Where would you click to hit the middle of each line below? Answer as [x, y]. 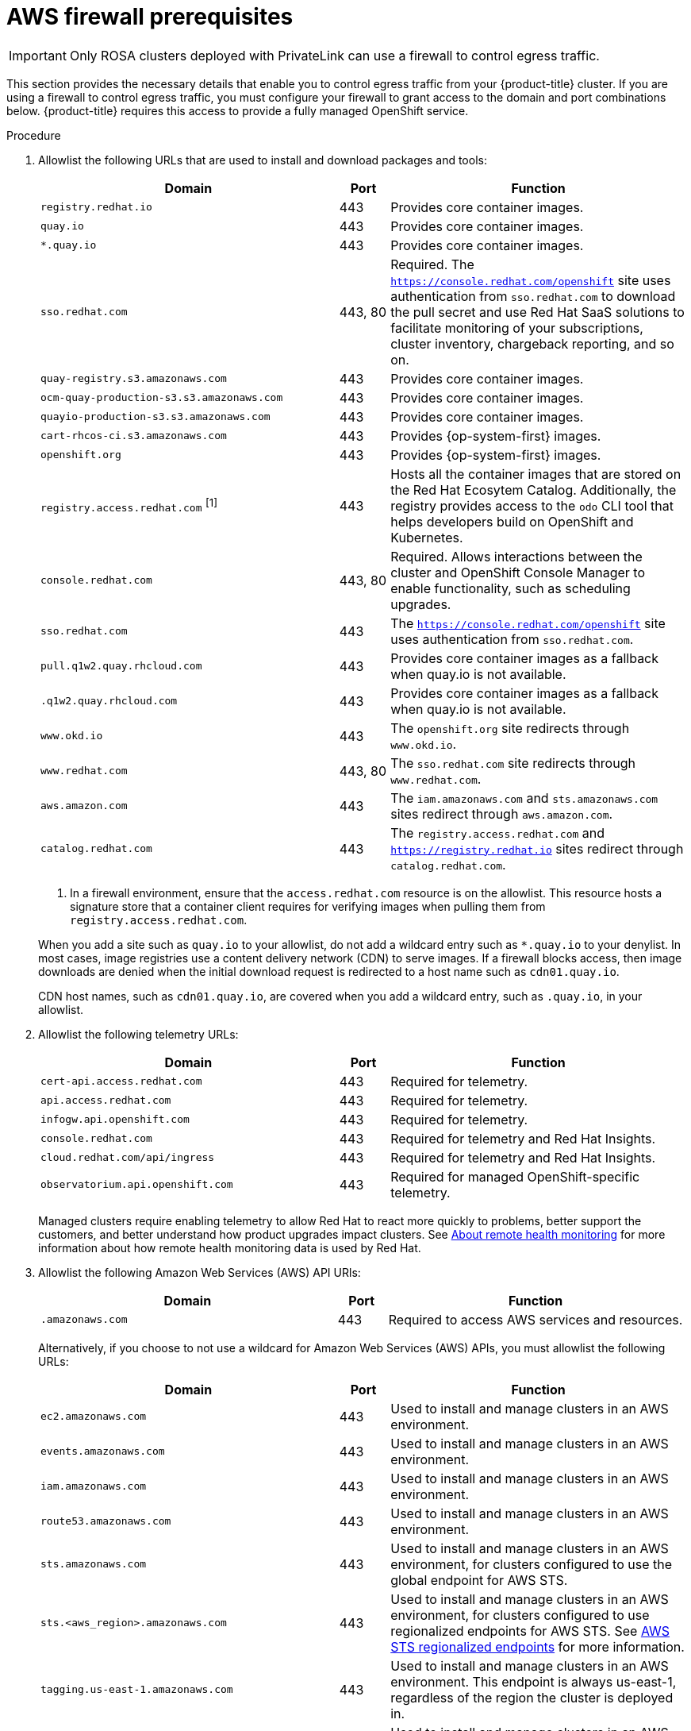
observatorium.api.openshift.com [137, 1185]
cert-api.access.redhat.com [121, 1081]
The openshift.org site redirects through [510, 728]
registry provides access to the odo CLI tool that [532, 505]
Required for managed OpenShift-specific [515, 1176]
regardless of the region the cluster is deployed [532, 1697]
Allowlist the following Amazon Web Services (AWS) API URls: [200, 1272]
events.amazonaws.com [103, 1451]
